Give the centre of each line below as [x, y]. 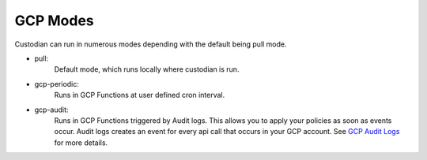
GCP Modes [54, 20]
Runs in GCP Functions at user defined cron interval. [140, 95]
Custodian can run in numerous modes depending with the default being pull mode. [151, 44]
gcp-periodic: [57, 84]
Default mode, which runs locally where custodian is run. [147, 69]
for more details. [81, 143]
